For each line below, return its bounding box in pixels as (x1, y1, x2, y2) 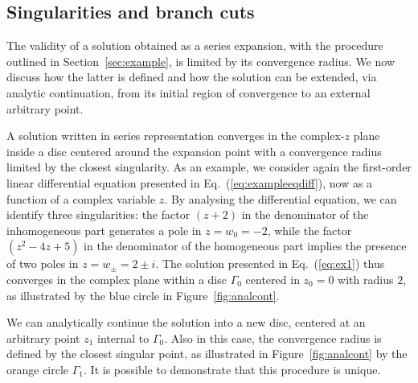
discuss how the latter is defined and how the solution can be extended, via (6, 68, 377, 85)
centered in (245, 270, 300, 287)
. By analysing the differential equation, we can (164, 190, 397, 207)
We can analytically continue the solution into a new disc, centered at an (6, 314, 366, 331)
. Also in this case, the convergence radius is (164, 329, 382, 346)
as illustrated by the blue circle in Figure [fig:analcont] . (6, 286, 280, 303)
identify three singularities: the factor (6, 206, 191, 223)
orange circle (6, 360, 69, 377)
